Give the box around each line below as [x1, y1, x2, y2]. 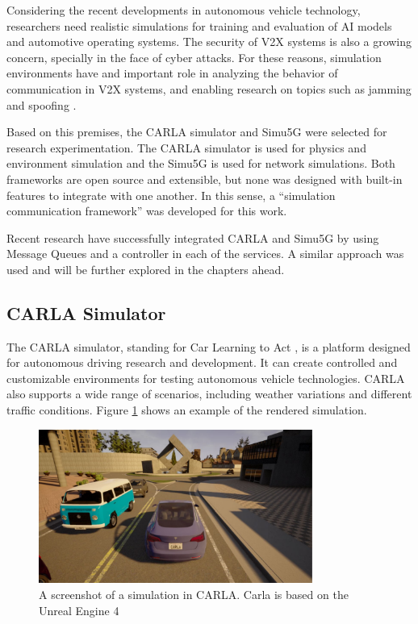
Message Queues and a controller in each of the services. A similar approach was [6, 245, 404, 262]
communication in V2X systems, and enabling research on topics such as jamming [6, 80, 412, 97]
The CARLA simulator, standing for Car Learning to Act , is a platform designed [6, 338, 411, 355]
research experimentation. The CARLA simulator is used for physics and [6, 139, 366, 156]
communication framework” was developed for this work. [6, 202, 287, 219]
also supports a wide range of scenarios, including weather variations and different [6, 385, 412, 402]
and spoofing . [6, 96, 77, 113]
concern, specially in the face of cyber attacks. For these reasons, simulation [6, 48, 382, 65]
